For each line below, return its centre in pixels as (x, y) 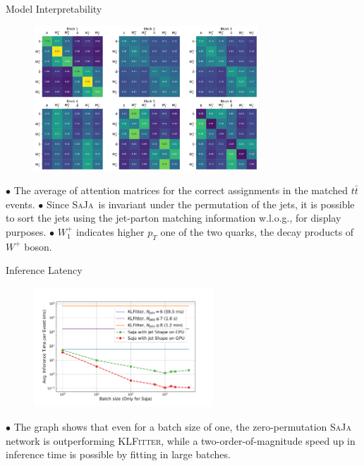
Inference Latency (44, 270)
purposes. (26, 231)
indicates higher (110, 231)
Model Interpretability (54, 8)
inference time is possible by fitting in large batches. (118, 454)
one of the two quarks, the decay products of (257, 231)
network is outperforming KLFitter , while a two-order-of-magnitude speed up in (181, 440)
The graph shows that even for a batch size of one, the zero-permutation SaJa (182, 426)
